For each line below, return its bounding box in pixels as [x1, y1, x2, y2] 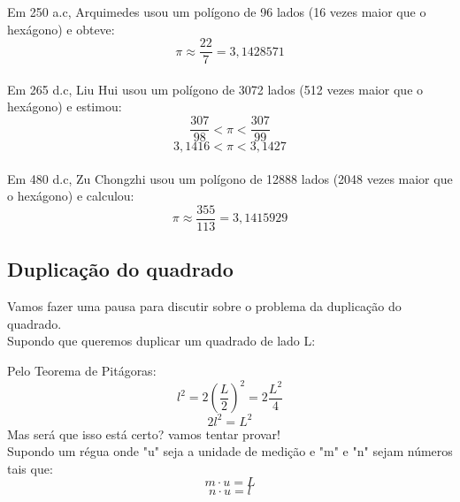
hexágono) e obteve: [7, 19, 115, 38]
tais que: [7, 459, 53, 477]
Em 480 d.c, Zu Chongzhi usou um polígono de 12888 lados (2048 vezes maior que [7, 169, 453, 187]
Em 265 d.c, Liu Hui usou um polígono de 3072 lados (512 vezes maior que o [7, 80, 424, 98]
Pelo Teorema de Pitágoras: [7, 361, 157, 379]
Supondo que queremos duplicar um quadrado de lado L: [7, 331, 316, 350]
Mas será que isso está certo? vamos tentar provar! [7, 424, 280, 443]
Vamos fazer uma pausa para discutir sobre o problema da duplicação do [7, 297, 402, 316]
